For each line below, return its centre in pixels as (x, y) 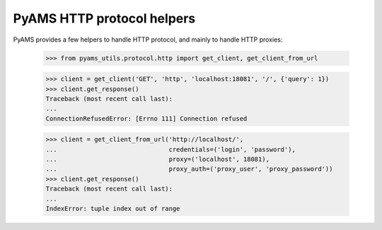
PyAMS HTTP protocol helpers (104, 18)
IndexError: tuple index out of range (113, 208)
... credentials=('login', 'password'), (171, 149)
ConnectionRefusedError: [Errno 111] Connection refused (146, 119)
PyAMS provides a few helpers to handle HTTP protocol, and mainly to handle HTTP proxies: (148, 40)
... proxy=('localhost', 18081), (158, 159)
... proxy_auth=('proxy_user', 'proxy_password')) (189, 169)
